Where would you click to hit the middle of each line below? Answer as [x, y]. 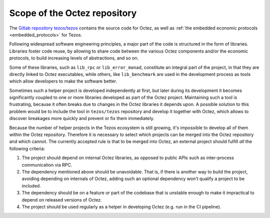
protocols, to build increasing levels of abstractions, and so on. [74, 58]
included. [31, 185]
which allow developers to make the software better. [63, 81]
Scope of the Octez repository [73, 13]
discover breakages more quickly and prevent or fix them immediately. [82, 118]
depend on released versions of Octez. [62, 199]
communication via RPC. [47, 164]
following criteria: [27, 148]
